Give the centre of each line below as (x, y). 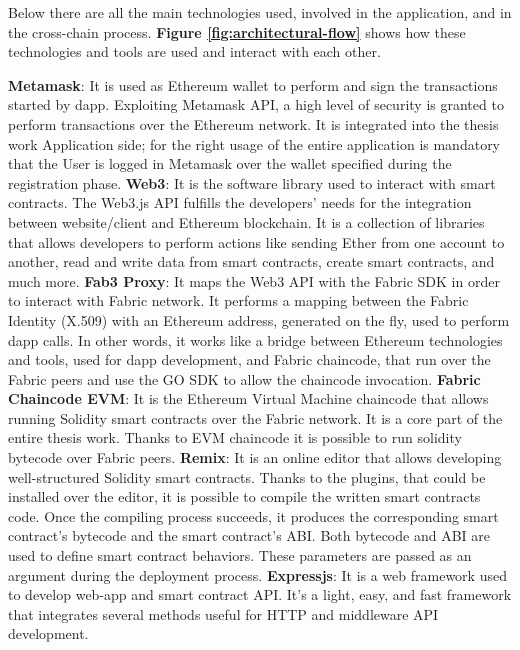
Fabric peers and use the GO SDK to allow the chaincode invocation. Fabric (244, 378)
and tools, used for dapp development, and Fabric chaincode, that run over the (249, 359)
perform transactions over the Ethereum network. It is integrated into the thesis (253, 123)
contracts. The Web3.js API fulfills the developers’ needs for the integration (240, 202)
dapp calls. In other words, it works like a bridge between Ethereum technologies (255, 339)
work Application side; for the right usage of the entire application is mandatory (254, 143)
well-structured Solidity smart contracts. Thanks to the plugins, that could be (247, 476)
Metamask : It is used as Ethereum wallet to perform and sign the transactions (253, 84)
